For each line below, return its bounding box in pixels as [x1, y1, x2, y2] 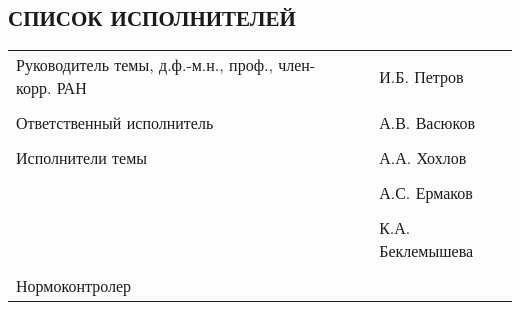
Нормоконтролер [16, 274, 132, 298]
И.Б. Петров [379, 64, 464, 88]
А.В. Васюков [379, 111, 475, 135]
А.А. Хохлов [379, 146, 467, 170]
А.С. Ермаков [379, 181, 473, 205]
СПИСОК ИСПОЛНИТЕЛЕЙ [8, 2, 296, 33]
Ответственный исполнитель [16, 111, 214, 135]
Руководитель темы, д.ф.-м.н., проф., [16, 53, 273, 77]
